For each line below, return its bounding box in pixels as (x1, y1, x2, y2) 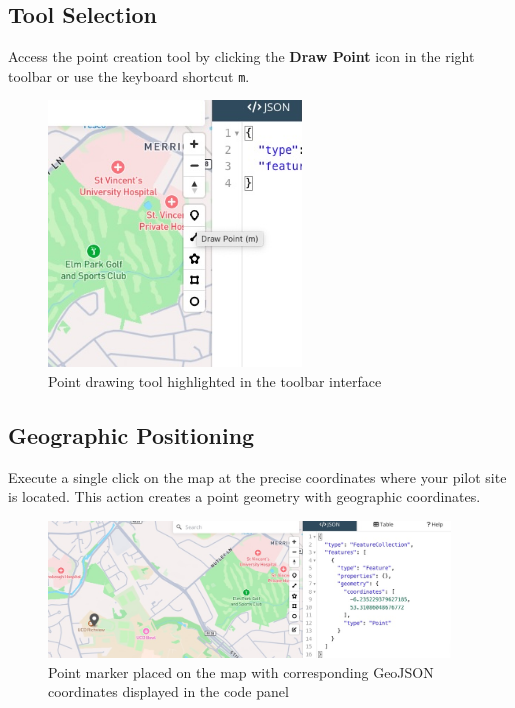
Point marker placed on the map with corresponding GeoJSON (48, 661, 434, 682)
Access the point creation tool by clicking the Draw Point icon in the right (8, 46, 475, 67)
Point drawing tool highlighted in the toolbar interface (48, 370, 382, 391)
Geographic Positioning (8, 419, 255, 450)
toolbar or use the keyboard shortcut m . (8, 65, 250, 86)
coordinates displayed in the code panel (48, 681, 289, 702)
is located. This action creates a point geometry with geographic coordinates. (8, 486, 481, 507)
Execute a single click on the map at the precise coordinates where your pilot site (8, 466, 507, 487)
